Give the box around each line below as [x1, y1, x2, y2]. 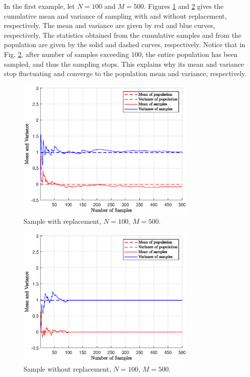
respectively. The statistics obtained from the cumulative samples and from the [4, 29, 242, 40]
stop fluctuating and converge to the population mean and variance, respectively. [4, 68, 247, 79]
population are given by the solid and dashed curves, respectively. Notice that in [4, 39, 246, 50]
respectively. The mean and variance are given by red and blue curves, [4, 20, 215, 30]
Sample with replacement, [24, 216, 101, 226]
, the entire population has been [141, 49, 238, 59]
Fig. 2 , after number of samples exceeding [4, 49, 129, 59]
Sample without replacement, [24, 363, 111, 374]
